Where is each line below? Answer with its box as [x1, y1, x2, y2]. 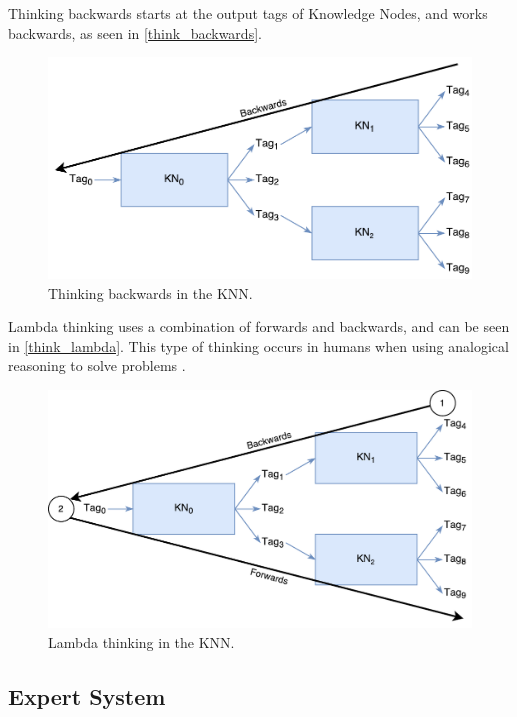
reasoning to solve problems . [8, 355, 186, 376]
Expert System [8, 680, 166, 711]
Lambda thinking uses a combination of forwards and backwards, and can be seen [8, 316, 510, 337]
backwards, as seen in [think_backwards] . [8, 22, 262, 43]
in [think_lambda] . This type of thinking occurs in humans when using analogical [8, 335, 509, 356]
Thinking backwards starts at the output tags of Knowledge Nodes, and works [8, 3, 488, 23]
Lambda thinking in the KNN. [48, 631, 235, 652]
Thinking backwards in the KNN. [48, 282, 253, 303]
